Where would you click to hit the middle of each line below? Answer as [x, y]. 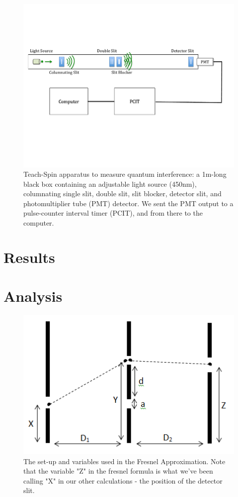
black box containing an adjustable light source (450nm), [110, 184]
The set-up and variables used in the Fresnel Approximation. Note [124, 461]
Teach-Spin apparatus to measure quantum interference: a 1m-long [125, 174]
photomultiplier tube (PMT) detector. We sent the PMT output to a [128, 203]
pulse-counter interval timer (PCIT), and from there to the [113, 213]
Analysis [33, 296]
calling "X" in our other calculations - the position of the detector [123, 480]
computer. [39, 223]
